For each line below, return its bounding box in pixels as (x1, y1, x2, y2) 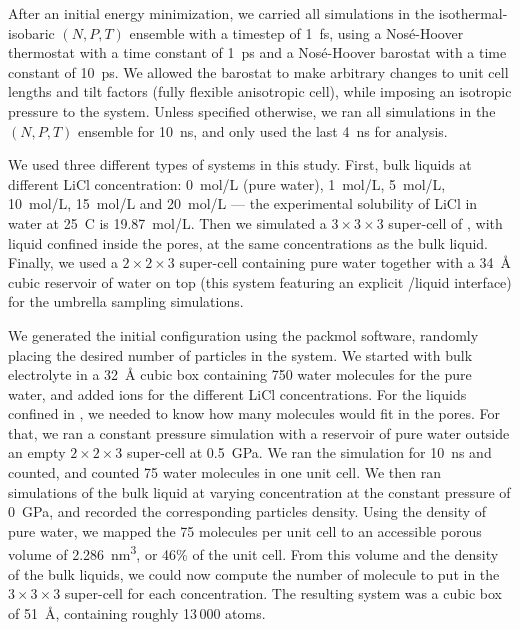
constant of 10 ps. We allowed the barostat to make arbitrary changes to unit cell (8, 61, 509, 82)
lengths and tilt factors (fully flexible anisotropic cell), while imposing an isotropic (8, 81, 512, 102)
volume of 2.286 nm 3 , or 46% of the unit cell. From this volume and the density (8, 541, 499, 565)
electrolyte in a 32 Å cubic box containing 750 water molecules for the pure (8, 364, 472, 385)
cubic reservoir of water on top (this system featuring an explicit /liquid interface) (8, 271, 512, 292)
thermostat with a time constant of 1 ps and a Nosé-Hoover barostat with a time (8, 42, 507, 63)
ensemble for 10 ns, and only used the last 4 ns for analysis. (78, 120, 448, 141)
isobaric (8, 22, 55, 43)
